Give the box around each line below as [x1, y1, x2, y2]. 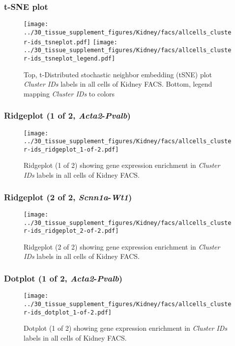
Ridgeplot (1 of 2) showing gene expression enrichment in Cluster [24, 160, 220, 170]
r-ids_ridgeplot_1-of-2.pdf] [24, 146, 119, 153]
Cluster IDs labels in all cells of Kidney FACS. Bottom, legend [24, 79, 212, 89]
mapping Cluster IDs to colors [24, 88, 115, 98]
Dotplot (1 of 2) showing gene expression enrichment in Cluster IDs [24, 323, 228, 333]
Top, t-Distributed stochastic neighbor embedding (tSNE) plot [24, 69, 212, 79]
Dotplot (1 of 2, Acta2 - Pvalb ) [4, 272, 123, 284]
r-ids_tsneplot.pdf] [24, 38, 91, 46]
